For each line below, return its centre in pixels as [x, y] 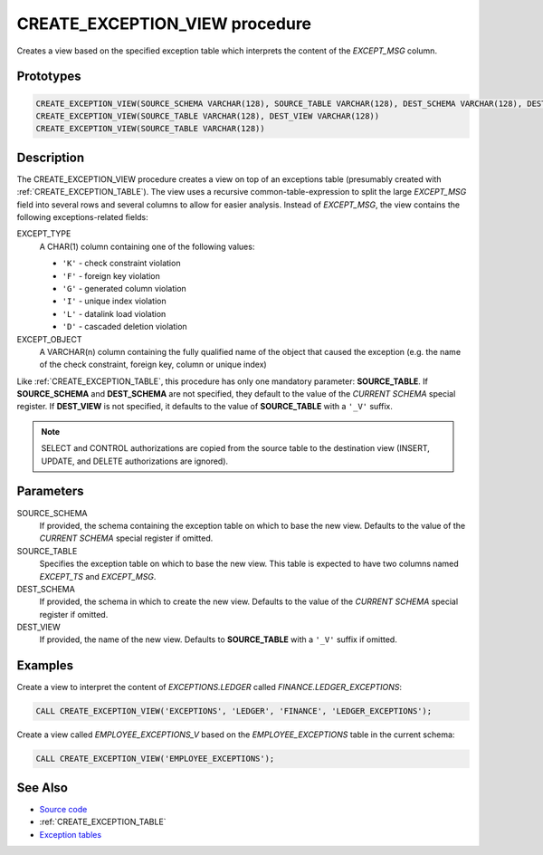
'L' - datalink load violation [114, 313]
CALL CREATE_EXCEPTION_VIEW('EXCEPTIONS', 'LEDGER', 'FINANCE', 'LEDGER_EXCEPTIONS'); [234, 711]
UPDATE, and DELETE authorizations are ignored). [135, 461]
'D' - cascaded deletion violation [124, 327]
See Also [42, 788]
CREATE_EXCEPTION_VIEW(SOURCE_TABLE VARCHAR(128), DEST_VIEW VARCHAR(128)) [208, 116]
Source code [63, 809]
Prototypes [49, 77]
